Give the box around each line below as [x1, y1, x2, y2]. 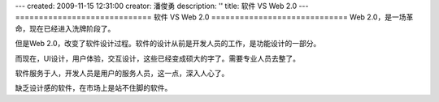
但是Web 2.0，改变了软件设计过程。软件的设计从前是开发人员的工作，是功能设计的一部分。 [15, 39, 321, 49]
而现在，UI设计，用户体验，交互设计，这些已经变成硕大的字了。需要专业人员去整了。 [15, 53, 301, 63]
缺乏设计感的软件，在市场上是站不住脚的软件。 [15, 83, 172, 93]
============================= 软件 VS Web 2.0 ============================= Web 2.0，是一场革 [15, 12, 414, 22]
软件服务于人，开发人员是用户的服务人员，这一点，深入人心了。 [15, 68, 229, 78]
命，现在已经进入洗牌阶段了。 [15, 23, 115, 33]
